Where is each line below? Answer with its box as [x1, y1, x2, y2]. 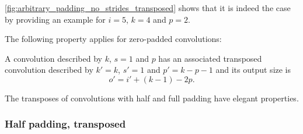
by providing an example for [5, 13, 106, 25]
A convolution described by [5, 52, 102, 64]
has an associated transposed [158, 52, 262, 64]
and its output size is [215, 64, 291, 76]
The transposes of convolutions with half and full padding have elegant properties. [5, 91, 299, 104]
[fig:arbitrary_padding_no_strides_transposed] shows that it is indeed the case [5, 2, 291, 13]
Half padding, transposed [5, 117, 126, 131]
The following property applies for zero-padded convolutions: [5, 33, 222, 45]
